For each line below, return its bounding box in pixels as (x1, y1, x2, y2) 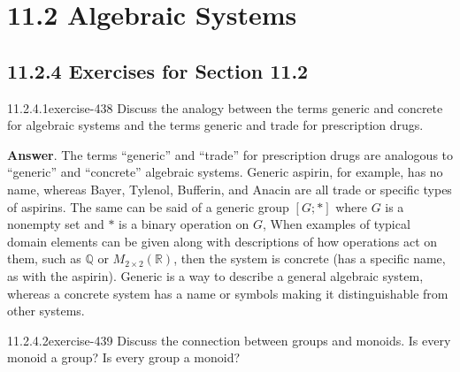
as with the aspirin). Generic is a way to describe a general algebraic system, (7, 266, 424, 285)
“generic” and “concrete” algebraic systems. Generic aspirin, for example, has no (7, 163, 443, 181)
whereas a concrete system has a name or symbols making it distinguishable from (7, 284, 448, 302)
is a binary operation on (119, 215, 249, 233)
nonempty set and (7, 215, 104, 233)
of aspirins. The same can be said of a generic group (7, 197, 289, 216)
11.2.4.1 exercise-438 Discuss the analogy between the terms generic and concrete (7, 98, 443, 117)
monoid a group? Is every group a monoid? (7, 348, 241, 367)
